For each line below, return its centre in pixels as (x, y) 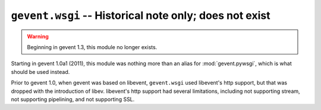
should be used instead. (40, 72)
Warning (38, 36)
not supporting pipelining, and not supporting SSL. (73, 99)
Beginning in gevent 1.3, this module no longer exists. (92, 47)
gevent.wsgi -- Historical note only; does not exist (141, 15)
